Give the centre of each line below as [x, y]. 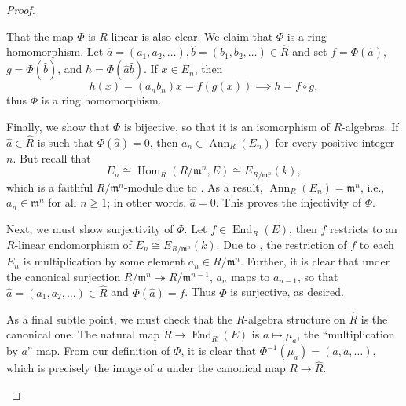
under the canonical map [226, 368]
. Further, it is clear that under [315, 261]
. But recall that [52, 157]
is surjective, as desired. [287, 292]
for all [62, 202]
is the [374, 318]
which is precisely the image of [80, 368]
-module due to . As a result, [193, 187]
